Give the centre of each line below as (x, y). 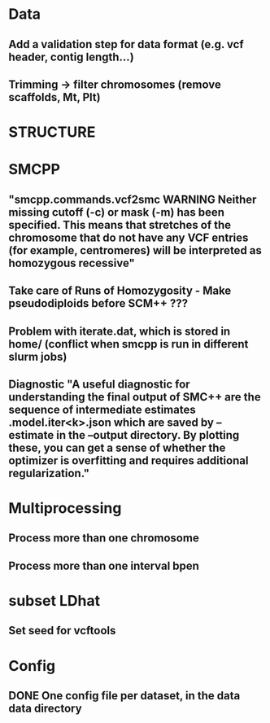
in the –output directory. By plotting (148, 435)
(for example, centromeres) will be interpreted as (135, 250)
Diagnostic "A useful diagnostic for (99, 384)
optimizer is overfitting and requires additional (128, 460)
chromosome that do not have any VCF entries (128, 237)
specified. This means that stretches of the (120, 225)
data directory (46, 709)
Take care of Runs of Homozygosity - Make (120, 291)
